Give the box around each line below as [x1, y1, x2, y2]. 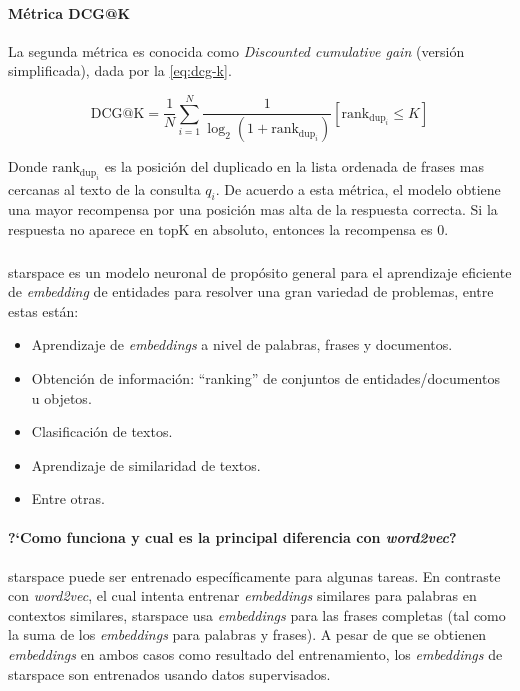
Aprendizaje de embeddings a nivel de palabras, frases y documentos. [31, 334, 453, 355]
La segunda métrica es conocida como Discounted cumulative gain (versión [8, 40, 465, 61]
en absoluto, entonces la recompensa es [194, 219, 433, 240]
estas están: [8, 300, 79, 321]
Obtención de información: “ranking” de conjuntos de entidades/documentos [31, 367, 500, 388]
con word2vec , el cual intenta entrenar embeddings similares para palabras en [8, 585, 477, 606]
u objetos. [31, 387, 92, 408]
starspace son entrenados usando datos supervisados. [8, 663, 331, 684]
